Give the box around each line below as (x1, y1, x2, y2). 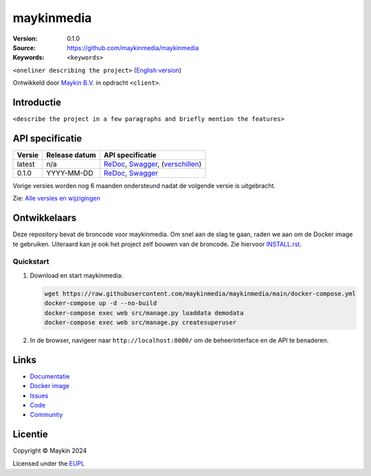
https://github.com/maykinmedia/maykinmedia (67, 43, 199, 52)
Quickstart (12, 257, 49, 267)
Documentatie (30, 372, 70, 381)
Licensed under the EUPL (12, 459, 85, 467)
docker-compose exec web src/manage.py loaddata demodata (44, 309, 244, 317)
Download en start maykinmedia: (30, 271, 124, 280)
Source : (12, 43, 36, 52)
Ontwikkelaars (12, 212, 77, 224)
